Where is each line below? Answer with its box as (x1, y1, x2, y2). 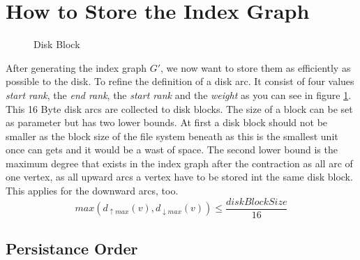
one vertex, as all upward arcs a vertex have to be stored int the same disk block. (6, 169, 353, 184)
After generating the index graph (6, 60, 147, 75)
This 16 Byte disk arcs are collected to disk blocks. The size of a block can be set (6, 101, 353, 116)
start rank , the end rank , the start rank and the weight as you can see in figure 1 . (6, 87, 352, 102)
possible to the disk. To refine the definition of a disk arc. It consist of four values (6, 74, 354, 89)
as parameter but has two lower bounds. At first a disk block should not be (6, 115, 328, 130)
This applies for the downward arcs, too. (6, 183, 179, 198)
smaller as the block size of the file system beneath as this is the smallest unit (6, 128, 338, 143)
